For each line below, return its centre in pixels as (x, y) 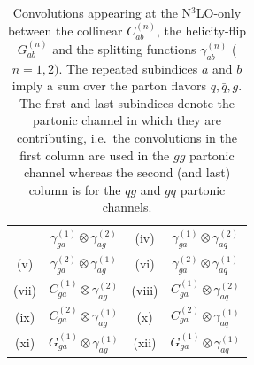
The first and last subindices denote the (127, 102)
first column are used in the (95, 155)
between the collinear (65, 31)
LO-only (219, 12)
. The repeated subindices (128, 68)
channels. (127, 207)
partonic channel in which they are (127, 120)
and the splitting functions (124, 48)
